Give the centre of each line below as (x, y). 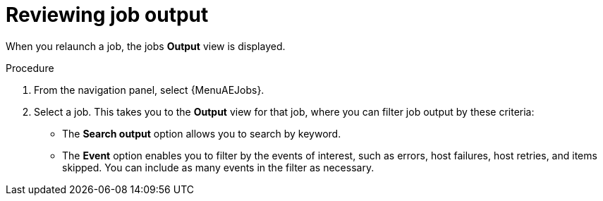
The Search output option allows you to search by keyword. (202, 133)
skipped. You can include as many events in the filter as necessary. (218, 167)
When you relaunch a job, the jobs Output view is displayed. (146, 46)
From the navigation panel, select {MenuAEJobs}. (149, 90)
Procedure (30, 68)
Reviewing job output (107, 15)
